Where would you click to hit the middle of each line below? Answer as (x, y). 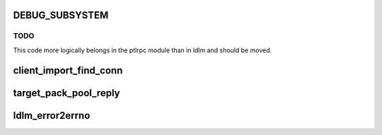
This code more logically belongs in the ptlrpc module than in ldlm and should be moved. (143, 50)
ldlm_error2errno (52, 116)
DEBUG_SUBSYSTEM (61, 15)
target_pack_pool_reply (66, 93)
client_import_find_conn (68, 70)
